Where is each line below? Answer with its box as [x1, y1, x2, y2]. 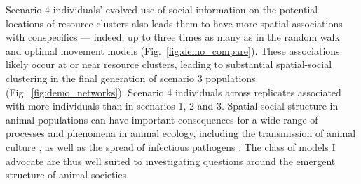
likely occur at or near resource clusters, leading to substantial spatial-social [6, 57, 332, 72]
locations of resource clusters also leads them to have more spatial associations [6, 15, 343, 30]
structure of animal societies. [6, 167, 130, 182]
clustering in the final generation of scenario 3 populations [6, 70, 256, 85]
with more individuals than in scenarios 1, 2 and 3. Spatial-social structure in [6, 98, 339, 113]
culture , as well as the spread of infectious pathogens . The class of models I [6, 139, 336, 154]
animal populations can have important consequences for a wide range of [6, 112, 318, 126]
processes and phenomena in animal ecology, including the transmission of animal [6, 126, 356, 140]
